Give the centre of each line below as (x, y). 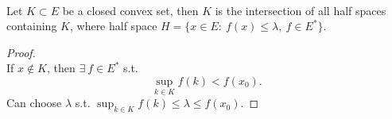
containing (32, 26)
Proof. (21, 52)
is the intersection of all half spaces (301, 10)
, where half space (113, 26)
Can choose (34, 103)
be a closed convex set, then (130, 10)
